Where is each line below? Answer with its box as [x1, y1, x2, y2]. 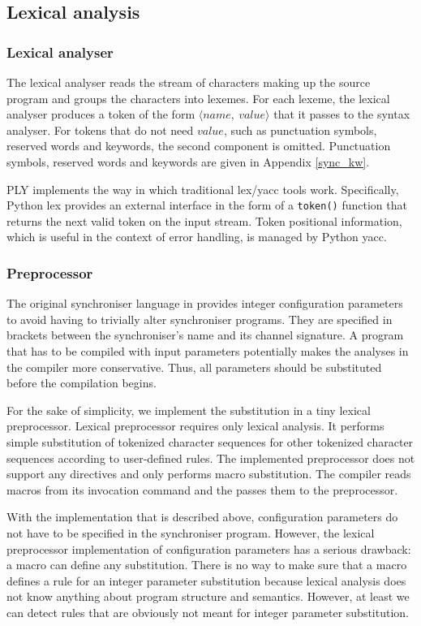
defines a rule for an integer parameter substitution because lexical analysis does [6, 572, 406, 589]
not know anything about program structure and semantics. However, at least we [6, 588, 410, 605]
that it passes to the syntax [273, 106, 410, 123]
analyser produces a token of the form [6, 106, 195, 123]
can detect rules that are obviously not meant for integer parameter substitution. [6, 603, 409, 620]
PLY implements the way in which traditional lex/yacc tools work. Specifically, [6, 180, 399, 197]
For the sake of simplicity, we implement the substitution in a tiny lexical [6, 401, 371, 418]
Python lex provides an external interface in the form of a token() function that [6, 196, 407, 214]
